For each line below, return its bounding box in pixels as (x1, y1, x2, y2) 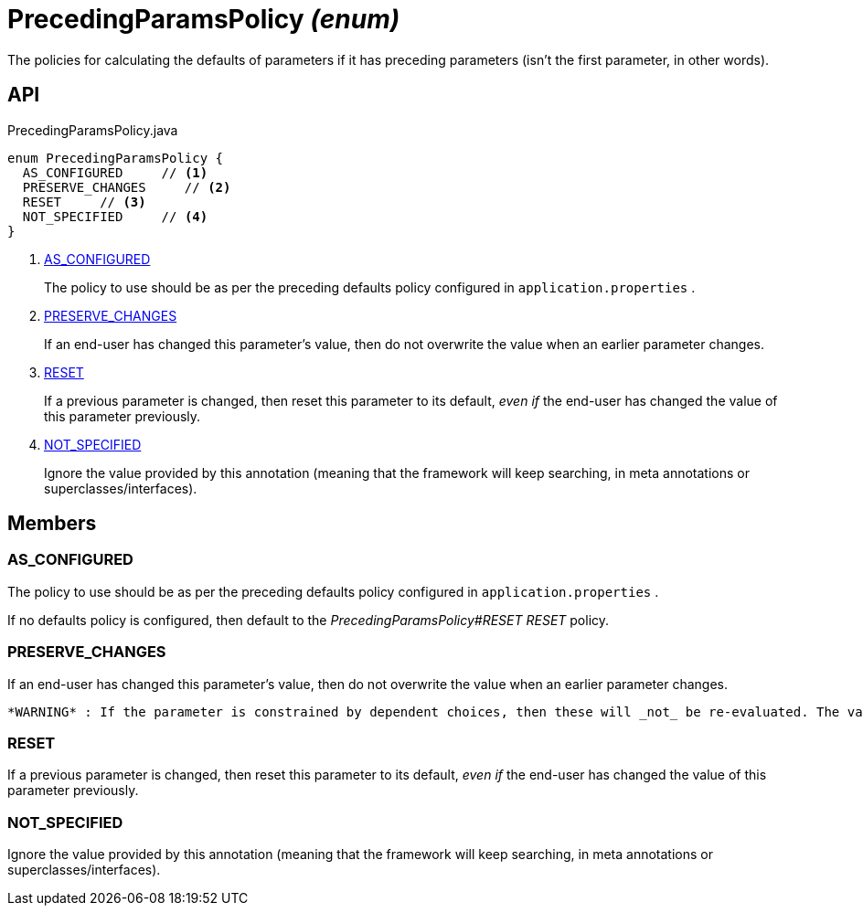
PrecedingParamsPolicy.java (7, 122, 178, 138)
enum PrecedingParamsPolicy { (7, 150, 224, 165)
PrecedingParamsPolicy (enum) (7, 4, 400, 35)
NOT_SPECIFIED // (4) (22, 208, 208, 224)
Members (7, 512, 97, 536)
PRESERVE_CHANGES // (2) (22, 179, 231, 195)
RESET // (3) (22, 194, 146, 209)
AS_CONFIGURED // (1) (22, 165, 208, 180)
